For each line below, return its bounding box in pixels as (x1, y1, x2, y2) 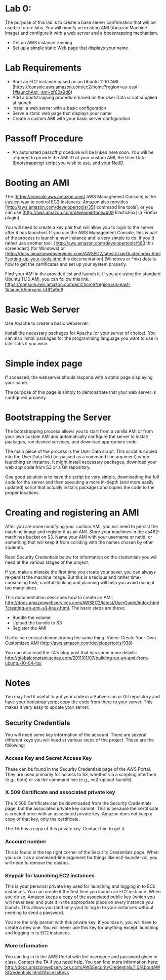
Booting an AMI (5, 177, 70, 188)
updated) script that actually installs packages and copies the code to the (5, 484, 155, 490)
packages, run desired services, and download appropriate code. (5, 438, 138, 444)
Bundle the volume (12, 614, 51, 620)
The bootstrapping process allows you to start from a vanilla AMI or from (5, 428, 153, 434)
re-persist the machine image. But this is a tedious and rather (5, 574, 130, 580)
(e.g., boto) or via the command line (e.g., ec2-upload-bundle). (5, 777, 133, 783)
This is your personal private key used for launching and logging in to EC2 (5, 883, 156, 889)
